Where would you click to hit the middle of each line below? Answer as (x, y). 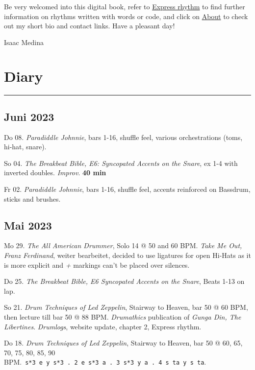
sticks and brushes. (32, 198)
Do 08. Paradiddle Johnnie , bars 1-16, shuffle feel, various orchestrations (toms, (123, 137)
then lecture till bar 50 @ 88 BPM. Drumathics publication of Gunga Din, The (123, 317)
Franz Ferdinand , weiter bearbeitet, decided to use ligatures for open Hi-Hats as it (127, 255)
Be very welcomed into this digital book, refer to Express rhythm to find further (125, 6)
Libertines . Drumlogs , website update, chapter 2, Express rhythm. (103, 326)
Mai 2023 (28, 225)
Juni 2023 (29, 116)
